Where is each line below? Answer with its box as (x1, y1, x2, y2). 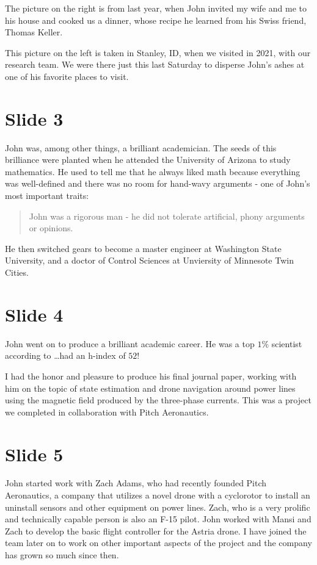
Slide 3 (5, 106, 64, 131)
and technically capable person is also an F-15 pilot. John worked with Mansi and (5, 513, 312, 525)
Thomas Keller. (5, 26, 63, 38)
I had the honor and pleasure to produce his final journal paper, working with (5, 369, 297, 382)
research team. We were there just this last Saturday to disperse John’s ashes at (5, 58, 305, 71)
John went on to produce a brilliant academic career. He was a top (5, 337, 255, 350)
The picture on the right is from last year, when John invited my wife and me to (5, 2, 307, 14)
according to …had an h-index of (5, 349, 126, 362)
